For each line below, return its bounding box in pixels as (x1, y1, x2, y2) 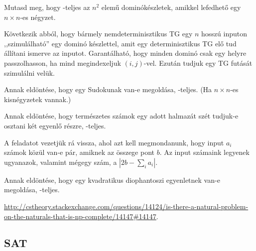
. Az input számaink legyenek (159, 147, 250, 157)
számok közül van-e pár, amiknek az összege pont (4, 147, 154, 157)
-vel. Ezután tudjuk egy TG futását (143, 57, 253, 68)
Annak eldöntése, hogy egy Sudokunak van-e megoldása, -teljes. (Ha (4, 84, 212, 95)
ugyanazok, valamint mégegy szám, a (4, 156, 117, 167)
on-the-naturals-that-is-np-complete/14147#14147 (4, 211, 156, 221)
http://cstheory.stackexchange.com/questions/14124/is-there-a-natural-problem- (4, 201, 249, 211)
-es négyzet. (20, 11, 56, 22)
